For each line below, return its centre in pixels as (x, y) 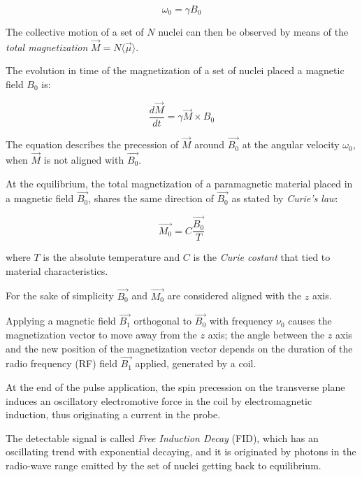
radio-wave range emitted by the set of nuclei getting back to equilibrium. (164, 465)
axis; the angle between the (266, 334)
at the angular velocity (291, 144)
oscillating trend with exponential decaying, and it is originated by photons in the (181, 451)
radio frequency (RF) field (61, 363)
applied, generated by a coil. (196, 363)
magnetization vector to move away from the (101, 334)
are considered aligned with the (234, 296)
